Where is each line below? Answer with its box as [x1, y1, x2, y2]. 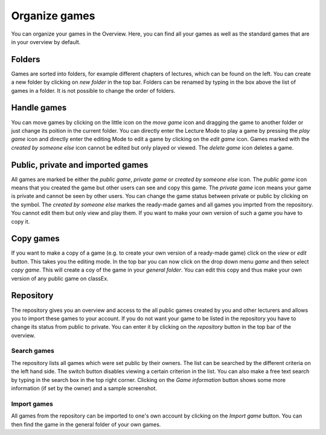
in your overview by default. [11, 38, 81, 45]
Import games [11, 399, 54, 408]
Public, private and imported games [11, 160, 149, 170]
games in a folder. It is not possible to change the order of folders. [11, 87, 176, 94]
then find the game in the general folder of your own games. [11, 421, 161, 428]
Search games [11, 347, 54, 355]
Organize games [11, 9, 95, 22]
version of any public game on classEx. [11, 275, 109, 282]
